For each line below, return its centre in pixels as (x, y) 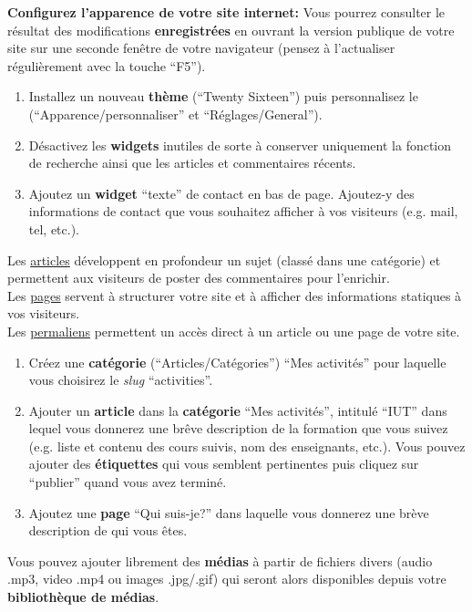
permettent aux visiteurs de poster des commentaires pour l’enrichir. (199, 278)
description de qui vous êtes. (108, 530)
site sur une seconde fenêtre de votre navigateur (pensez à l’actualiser (201, 48)
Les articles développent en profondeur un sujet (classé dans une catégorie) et (224, 259)
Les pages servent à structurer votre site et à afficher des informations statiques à (235, 295)
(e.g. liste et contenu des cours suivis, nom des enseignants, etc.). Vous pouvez (247, 446)
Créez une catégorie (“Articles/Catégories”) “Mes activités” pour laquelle (237, 362)
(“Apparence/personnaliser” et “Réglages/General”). (175, 114)
